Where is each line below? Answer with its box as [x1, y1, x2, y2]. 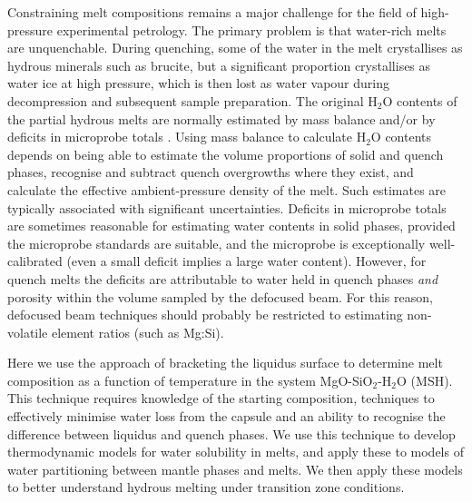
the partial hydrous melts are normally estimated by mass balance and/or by [7, 109, 436, 128]
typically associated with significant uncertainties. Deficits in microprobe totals [7, 198, 447, 217]
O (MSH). [397, 370, 453, 389]
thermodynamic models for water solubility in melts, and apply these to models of [7, 442, 464, 461]
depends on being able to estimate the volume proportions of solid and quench [7, 144, 444, 163]
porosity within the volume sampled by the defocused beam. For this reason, [7, 287, 433, 306]
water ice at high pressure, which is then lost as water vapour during [7, 74, 389, 93]
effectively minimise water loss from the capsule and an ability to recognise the [7, 407, 446, 426]
